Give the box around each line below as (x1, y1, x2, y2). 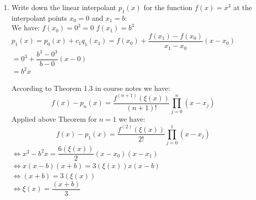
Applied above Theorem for (11, 114, 97, 124)
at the (233, 2, 252, 12)
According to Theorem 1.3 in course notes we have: (11, 82, 170, 93)
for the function (143, 2, 193, 12)
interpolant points (11, 12, 67, 23)
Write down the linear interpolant (11, 2, 117, 12)
